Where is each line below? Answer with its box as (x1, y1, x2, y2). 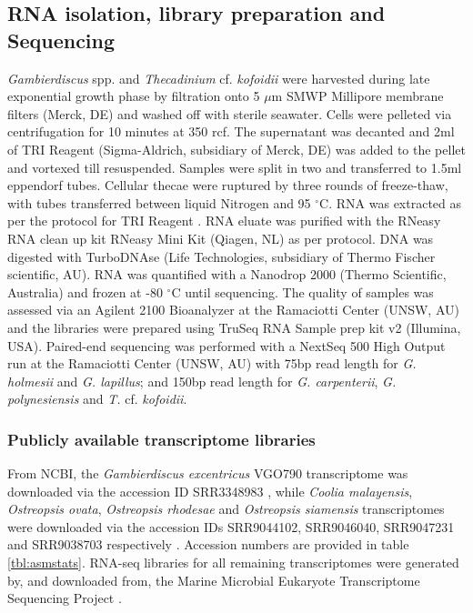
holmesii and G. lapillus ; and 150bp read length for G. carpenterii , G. (7, 371, 397, 390)
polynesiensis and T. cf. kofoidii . (7, 389, 187, 408)
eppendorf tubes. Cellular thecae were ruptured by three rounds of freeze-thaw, (7, 176, 448, 195)
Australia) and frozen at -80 (7, 282, 163, 301)
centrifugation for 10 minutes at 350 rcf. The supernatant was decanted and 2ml (7, 122, 455, 141)
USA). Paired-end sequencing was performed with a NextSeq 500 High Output (7, 336, 446, 355)
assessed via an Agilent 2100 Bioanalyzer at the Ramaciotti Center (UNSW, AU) (7, 300, 459, 319)
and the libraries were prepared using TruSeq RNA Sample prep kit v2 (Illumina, (7, 317, 461, 337)
